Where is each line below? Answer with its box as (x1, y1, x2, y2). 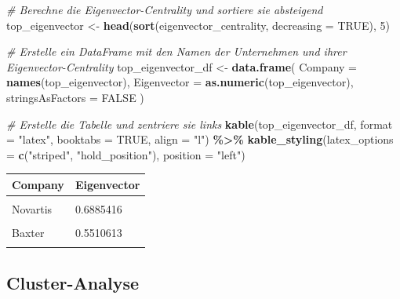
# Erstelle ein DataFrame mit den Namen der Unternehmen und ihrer (6, 43, 347, 60)
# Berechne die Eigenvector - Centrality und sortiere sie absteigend (6, 2, 323, 17)
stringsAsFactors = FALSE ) (6, 89, 144, 105)
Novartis (12, 200, 53, 217)
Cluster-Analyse (6, 270, 140, 294)
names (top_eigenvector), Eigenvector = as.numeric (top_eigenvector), (6, 74, 354, 90)
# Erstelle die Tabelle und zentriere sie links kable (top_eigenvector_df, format (6, 115, 393, 132)
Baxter (12, 224, 45, 241)
